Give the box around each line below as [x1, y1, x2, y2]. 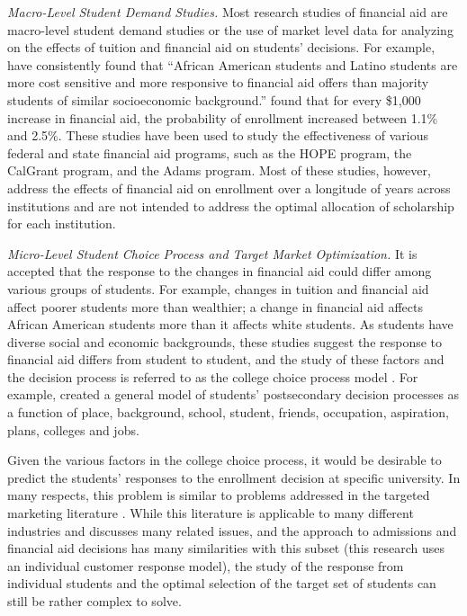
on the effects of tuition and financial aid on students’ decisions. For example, [7, 38, 436, 57]
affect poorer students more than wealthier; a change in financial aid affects [7, 297, 423, 316]
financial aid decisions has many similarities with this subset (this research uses [7, 539, 445, 558]
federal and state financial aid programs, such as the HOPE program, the [7, 143, 412, 162]
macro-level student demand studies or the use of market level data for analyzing [7, 20, 454, 39]
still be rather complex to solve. [7, 592, 182, 610]
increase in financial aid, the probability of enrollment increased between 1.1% [7, 108, 438, 127]
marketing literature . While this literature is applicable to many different [7, 504, 414, 522]
